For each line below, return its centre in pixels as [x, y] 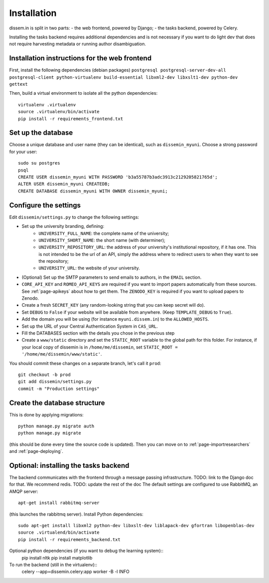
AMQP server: [24, 491]
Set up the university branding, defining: [63, 226]
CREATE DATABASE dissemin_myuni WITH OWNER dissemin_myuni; [93, 191]
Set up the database [41, 133]
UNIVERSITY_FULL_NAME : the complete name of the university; [104, 233]
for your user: [23, 152]
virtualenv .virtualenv [47, 104]
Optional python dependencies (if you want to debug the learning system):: [86, 551]
